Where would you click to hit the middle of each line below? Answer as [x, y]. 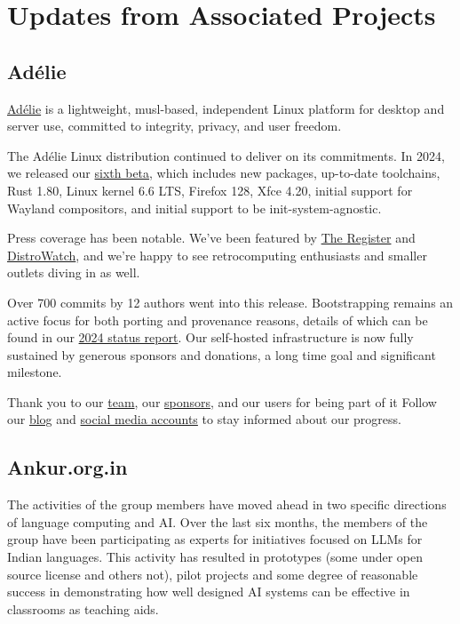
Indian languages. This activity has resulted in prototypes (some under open [215, 557]
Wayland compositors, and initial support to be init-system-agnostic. [194, 208]
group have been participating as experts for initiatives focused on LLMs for [215, 539]
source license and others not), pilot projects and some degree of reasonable [213, 574]
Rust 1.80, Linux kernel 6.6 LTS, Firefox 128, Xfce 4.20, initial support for [210, 190]
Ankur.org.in [67, 467]
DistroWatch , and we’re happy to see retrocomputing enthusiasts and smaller [217, 255]
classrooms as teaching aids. [83, 608]
